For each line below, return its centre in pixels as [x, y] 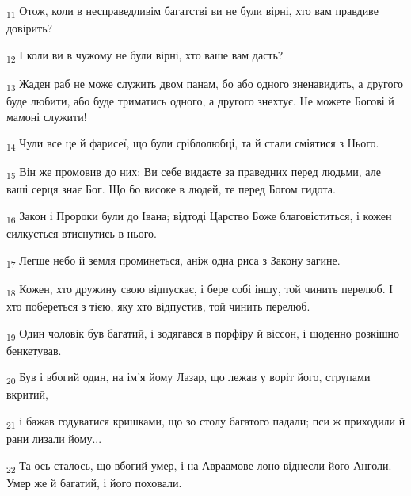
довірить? [30, 28]
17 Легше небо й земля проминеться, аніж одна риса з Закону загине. [173, 261]
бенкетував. [34, 350]
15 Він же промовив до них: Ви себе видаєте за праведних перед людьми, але [194, 173]
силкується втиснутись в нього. [82, 233]
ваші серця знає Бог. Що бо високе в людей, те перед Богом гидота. [171, 189]
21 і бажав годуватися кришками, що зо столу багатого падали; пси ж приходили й [206, 422]
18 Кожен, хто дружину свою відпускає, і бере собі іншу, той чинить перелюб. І [200, 289]
